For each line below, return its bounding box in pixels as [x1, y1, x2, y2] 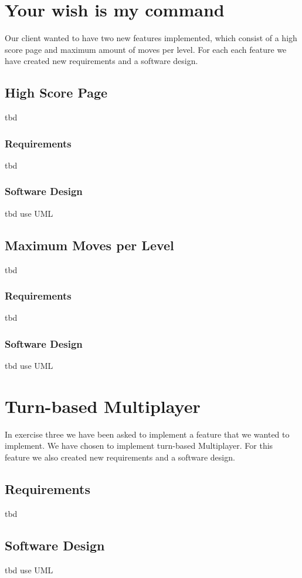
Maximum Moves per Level [5, 236, 174, 254]
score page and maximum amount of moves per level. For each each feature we [5, 43, 287, 55]
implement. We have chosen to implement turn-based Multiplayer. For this [5, 439, 273, 452]
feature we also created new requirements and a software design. [5, 451, 235, 463]
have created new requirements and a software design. [5, 55, 198, 67]
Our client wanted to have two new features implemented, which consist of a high [5, 32, 297, 44]
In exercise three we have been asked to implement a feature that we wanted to [5, 428, 290, 440]
